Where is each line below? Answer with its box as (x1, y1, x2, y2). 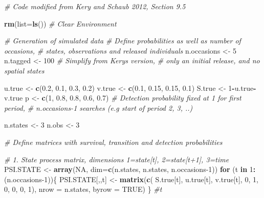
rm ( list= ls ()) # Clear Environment (4, 18, 117, 29)
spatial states (4, 65, 45, 76)
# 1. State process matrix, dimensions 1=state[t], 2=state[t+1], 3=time (4, 154, 229, 164)
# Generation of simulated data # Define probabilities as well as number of (4, 35, 241, 46)
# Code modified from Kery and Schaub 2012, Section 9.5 (4, 1, 186, 11)
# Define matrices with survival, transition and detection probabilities (4, 136, 223, 147)
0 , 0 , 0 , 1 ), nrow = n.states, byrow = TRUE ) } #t (4, 184, 162, 194)
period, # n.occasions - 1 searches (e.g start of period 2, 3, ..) (4, 102, 193, 113)
